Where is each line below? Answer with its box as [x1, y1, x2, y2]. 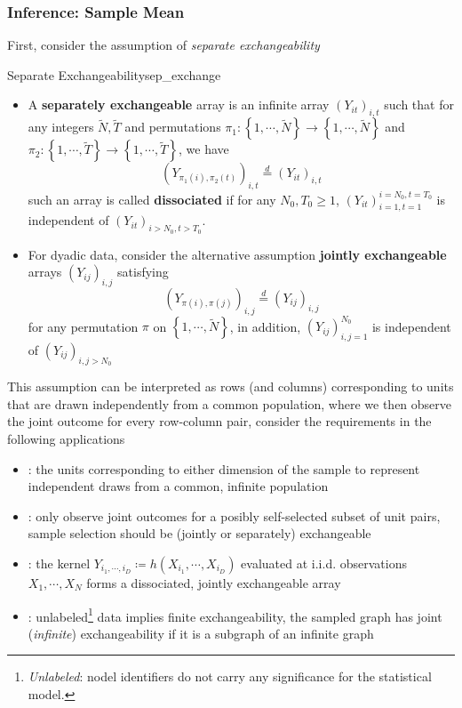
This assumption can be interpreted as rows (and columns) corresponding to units [7, 377, 454, 396]
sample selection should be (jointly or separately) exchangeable [28, 524, 371, 543]
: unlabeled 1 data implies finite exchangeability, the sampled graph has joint [28, 604, 442, 625]
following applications [7, 429, 125, 447]
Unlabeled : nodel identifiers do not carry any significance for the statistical [28, 667, 432, 686]
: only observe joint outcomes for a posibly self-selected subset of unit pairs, [28, 506, 441, 525]
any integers [28, 117, 94, 136]
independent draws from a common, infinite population [28, 477, 329, 495]
